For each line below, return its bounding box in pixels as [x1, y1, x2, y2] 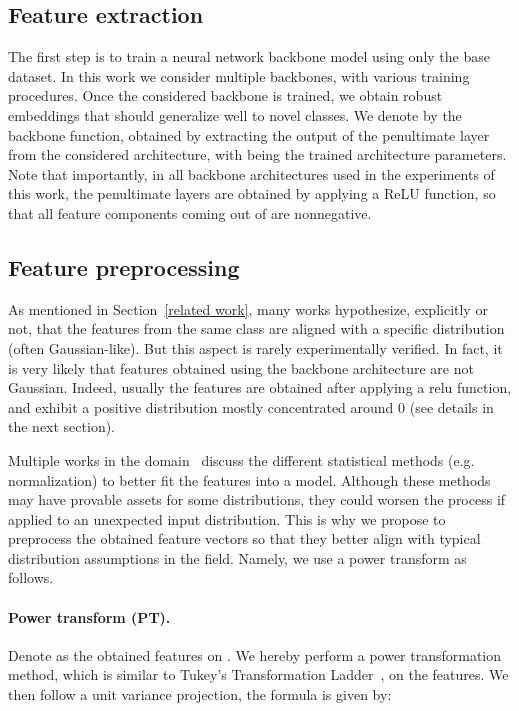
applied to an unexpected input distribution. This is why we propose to [8, 508, 446, 529]
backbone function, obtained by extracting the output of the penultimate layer [8, 124, 490, 145]
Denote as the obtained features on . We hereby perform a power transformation [8, 644, 502, 665]
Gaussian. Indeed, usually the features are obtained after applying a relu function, [8, 377, 512, 398]
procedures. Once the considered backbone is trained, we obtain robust [8, 85, 443, 106]
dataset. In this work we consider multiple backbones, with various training [8, 65, 470, 86]
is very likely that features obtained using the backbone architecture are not [8, 357, 474, 378]
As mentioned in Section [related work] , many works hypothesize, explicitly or [8, 298, 488, 319]
